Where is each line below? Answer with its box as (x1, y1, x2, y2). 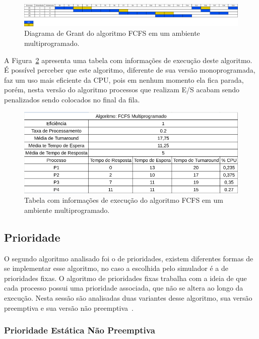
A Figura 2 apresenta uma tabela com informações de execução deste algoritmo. (4, 54, 252, 65)
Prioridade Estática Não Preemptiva (4, 324, 155, 336)
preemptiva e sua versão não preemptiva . (4, 302, 134, 313)
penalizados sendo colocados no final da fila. (4, 94, 140, 105)
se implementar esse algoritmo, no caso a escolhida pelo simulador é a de (4, 263, 229, 273)
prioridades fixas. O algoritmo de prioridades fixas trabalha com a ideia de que (4, 272, 247, 283)
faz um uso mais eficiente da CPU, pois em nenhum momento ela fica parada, (4, 74, 244, 85)
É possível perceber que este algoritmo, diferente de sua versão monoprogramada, (4, 65, 255, 75)
